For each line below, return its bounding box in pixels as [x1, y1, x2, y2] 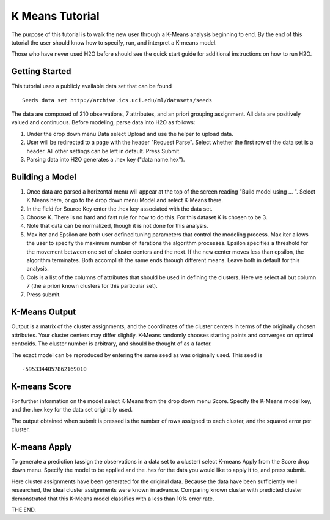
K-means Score [11, 381, 71, 391]
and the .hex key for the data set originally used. [11, 406, 133, 413]
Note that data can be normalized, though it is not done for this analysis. [26, 222, 208, 230]
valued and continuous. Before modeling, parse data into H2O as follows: [11, 119, 196, 126]
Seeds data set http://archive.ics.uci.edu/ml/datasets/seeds [22, 97, 213, 104]
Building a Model [11, 171, 76, 182]
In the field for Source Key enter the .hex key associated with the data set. [26, 205, 213, 213]
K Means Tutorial [11, 9, 100, 23]
